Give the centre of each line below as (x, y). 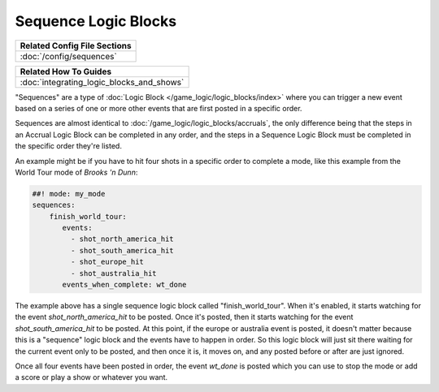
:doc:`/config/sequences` (68, 56)
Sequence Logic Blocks (96, 21)
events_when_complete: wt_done (124, 284)
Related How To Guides (66, 71)
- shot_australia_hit (114, 273)
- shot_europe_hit (107, 262)
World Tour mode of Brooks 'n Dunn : (76, 172)
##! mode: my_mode (69, 194)
